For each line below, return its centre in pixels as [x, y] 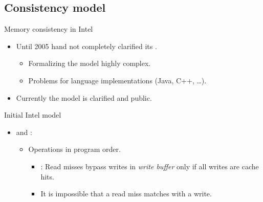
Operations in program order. [74, 149]
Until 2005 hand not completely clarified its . [86, 46]
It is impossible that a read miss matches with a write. [126, 194]
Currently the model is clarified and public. [84, 97]
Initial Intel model [33, 115]
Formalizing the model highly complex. [90, 63]
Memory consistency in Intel [49, 29]
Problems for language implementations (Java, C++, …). [117, 80]
